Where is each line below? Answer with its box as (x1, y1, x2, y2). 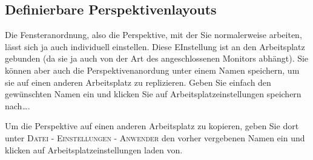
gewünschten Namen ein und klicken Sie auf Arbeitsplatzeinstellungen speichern (5, 88, 301, 100)
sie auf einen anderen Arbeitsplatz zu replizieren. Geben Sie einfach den (5, 75, 271, 88)
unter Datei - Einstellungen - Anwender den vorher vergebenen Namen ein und (5, 131, 305, 144)
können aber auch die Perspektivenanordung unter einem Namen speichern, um (5, 63, 300, 76)
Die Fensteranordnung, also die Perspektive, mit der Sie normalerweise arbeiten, (5, 28, 302, 41)
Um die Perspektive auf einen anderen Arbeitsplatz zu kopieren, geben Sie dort (5, 120, 299, 132)
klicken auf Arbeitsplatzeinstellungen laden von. (5, 143, 183, 156)
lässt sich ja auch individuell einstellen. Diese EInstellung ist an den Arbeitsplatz (5, 40, 305, 53)
